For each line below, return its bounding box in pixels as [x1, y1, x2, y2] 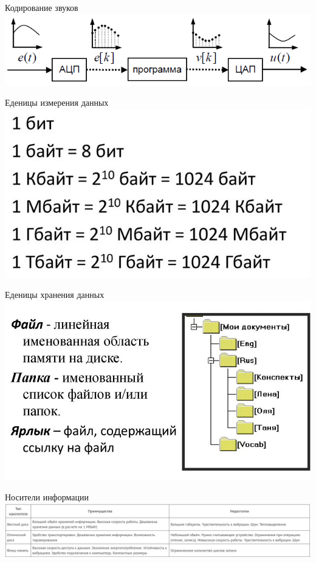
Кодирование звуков [5, 1, 78, 13]
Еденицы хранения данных [5, 288, 105, 301]
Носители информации [5, 491, 89, 503]
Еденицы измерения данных [5, 96, 109, 109]
